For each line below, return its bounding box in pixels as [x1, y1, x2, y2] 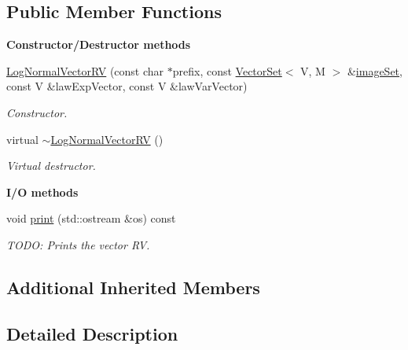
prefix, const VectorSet [172, 62, 282, 79]
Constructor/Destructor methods [6, 36, 191, 53]
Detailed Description [6, 321, 178, 345]
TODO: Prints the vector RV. [6, 236, 150, 252]
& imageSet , [347, 62, 402, 79]
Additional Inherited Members [6, 274, 260, 299]
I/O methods [6, 183, 79, 200]
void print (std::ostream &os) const [6, 210, 176, 227]
